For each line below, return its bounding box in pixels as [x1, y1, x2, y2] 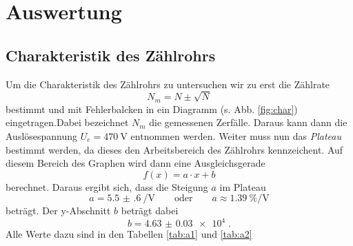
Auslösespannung [6, 128, 78, 143]
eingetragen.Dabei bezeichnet [6, 115, 129, 130]
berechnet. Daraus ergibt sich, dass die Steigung [6, 179, 208, 194]
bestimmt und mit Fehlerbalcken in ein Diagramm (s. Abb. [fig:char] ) [6, 101, 298, 116]
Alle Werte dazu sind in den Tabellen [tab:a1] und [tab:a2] [6, 227, 252, 241]
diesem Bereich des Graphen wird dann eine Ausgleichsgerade [6, 156, 265, 170]
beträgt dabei [121, 203, 179, 218]
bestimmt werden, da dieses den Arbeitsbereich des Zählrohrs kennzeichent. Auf [6, 142, 343, 156]
